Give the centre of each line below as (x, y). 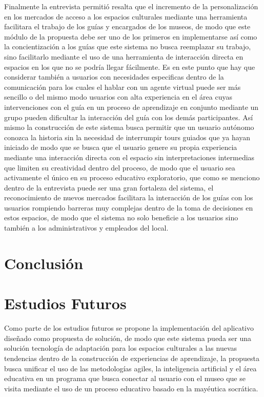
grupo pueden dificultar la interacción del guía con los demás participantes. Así (129, 117)
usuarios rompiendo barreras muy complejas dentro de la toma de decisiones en (129, 207)
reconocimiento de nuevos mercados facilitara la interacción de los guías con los (129, 197)
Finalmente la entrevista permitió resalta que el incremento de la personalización (131, 6)
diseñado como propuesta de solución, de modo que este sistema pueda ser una (128, 338)
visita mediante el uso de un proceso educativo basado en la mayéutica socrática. (131, 388)
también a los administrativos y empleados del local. (86, 228)
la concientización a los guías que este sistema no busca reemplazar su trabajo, (128, 46)
